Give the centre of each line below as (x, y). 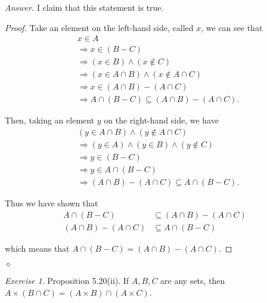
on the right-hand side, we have (161, 120)
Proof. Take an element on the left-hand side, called (99, 27)
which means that (37, 248)
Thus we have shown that (52, 203)
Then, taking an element (50, 120)
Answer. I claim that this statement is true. (84, 7)
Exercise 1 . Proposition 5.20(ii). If (67, 281)
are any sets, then (193, 281)
